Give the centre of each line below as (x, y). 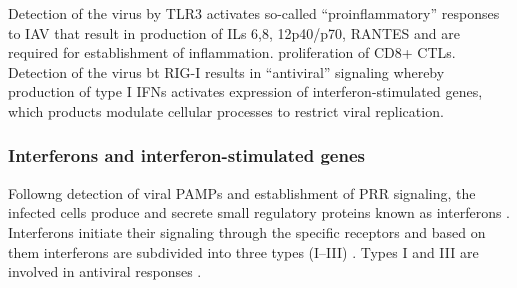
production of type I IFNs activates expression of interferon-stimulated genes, (245, 91)
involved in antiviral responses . (105, 271)
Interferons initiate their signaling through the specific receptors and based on (247, 231)
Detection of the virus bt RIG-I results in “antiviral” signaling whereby (226, 71)
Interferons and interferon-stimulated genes (186, 155)
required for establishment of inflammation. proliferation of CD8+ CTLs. (232, 52)
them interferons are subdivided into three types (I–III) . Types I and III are (243, 251)
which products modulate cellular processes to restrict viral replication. (226, 110)
